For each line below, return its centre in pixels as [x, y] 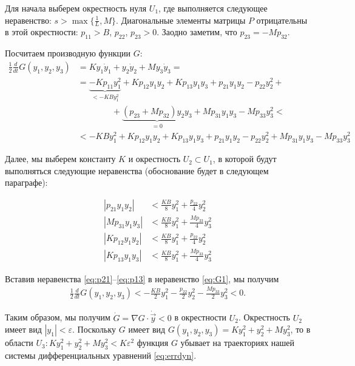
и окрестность [154, 159]
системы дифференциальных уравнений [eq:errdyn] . [101, 355]
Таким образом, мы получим [58, 317]
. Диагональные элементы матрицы [181, 20]
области [19, 343]
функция [153, 343]
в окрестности [201, 317]
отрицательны [282, 20]
